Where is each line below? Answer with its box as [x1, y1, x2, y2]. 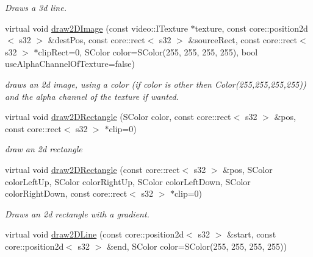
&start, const [226, 228, 276, 241]
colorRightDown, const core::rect [5, 187, 128, 200]
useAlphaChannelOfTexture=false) [5, 57, 135, 70]
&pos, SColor [223, 163, 273, 175]
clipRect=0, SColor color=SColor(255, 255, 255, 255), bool [38, 45, 258, 58]
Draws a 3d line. [5, 1, 67, 13]
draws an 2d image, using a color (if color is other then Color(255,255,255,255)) [5, 77, 306, 90]
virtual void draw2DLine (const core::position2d [5, 228, 184, 241]
